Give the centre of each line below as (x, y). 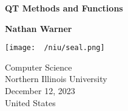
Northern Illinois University (56, 79)
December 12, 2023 (40, 91)
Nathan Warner (39, 28)
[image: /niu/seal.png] (55, 48)
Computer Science (39, 67)
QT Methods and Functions (64, 8)
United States (30, 102)
